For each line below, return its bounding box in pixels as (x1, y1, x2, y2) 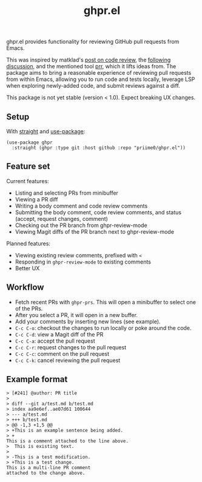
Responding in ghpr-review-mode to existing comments (15, 258, 152, 265)
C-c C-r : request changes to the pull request (15, 343, 126, 351)
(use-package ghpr (6, 139, 53, 145)
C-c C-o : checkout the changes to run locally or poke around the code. (15, 324, 192, 332)
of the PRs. (15, 305, 43, 312)
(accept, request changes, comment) (15, 215, 108, 222)
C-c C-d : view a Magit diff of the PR (15, 330, 104, 338)
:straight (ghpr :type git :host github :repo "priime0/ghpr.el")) (12, 145, 186, 151)
